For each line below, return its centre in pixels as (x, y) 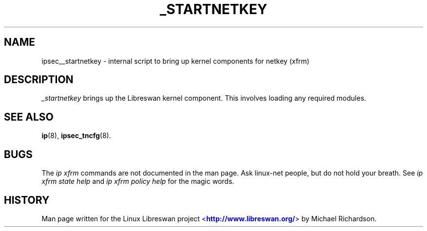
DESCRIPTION (39, 80)
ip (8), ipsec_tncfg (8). (76, 136)
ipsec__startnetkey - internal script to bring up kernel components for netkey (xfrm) (175, 61)
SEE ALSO (29, 117)
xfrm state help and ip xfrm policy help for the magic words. (138, 181)
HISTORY (27, 200)
